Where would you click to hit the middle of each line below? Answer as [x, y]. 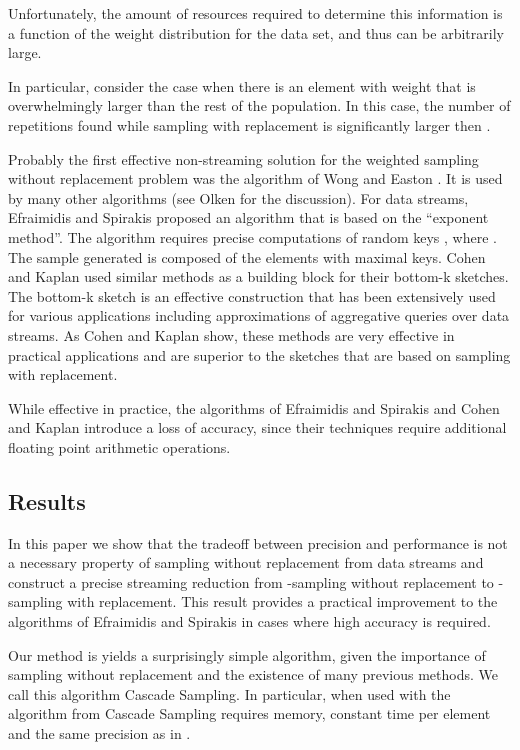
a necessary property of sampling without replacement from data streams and [246, 562]
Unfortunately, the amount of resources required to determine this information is [255, 13]
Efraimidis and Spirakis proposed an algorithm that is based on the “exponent [248, 217]
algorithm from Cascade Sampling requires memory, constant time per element [249, 713]
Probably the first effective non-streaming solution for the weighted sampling [243, 158]
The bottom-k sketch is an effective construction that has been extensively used [252, 295]
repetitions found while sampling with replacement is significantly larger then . [249, 124]
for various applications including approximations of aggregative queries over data [259, 315]
